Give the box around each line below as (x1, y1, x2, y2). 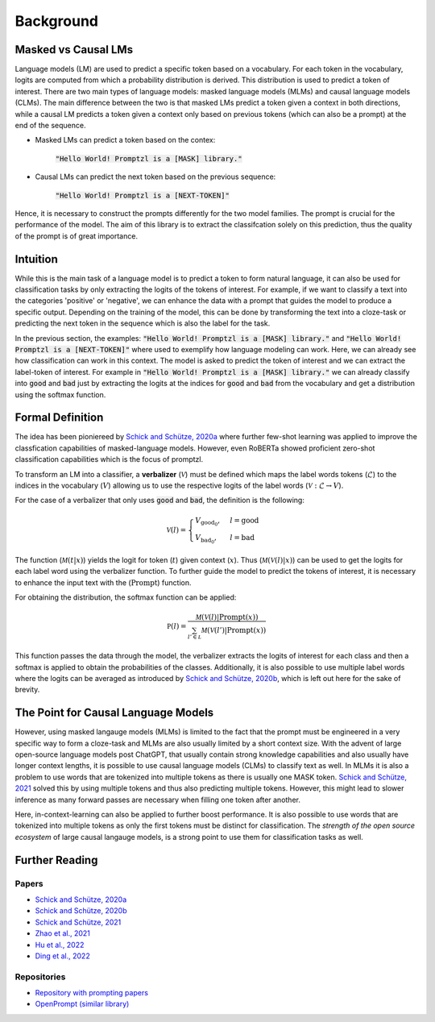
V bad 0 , (194, 533, 217, 545)
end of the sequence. (14, 121, 86, 131)
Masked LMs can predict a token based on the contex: (35, 135, 216, 145)
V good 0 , (194, 516, 221, 528)
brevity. (14, 685, 40, 695)
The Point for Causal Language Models (14, 706, 214, 720)
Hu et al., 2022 (35, 940, 85, 949)
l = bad (230, 533, 255, 542)
